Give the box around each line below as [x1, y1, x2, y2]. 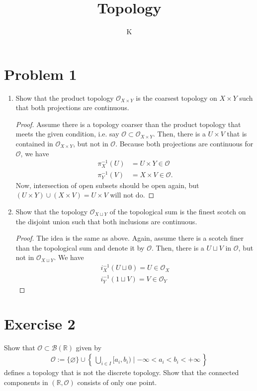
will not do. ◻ [110, 190, 155, 200]
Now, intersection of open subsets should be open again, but [15, 180, 199, 190]
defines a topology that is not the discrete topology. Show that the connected [4, 367, 239, 378]
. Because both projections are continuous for [115, 138, 254, 149]
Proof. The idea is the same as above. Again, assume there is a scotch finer [15, 233, 244, 243]
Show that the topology [15, 206, 88, 216]
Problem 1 [4, 64, 77, 84]
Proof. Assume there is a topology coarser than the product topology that [15, 119, 241, 129]
